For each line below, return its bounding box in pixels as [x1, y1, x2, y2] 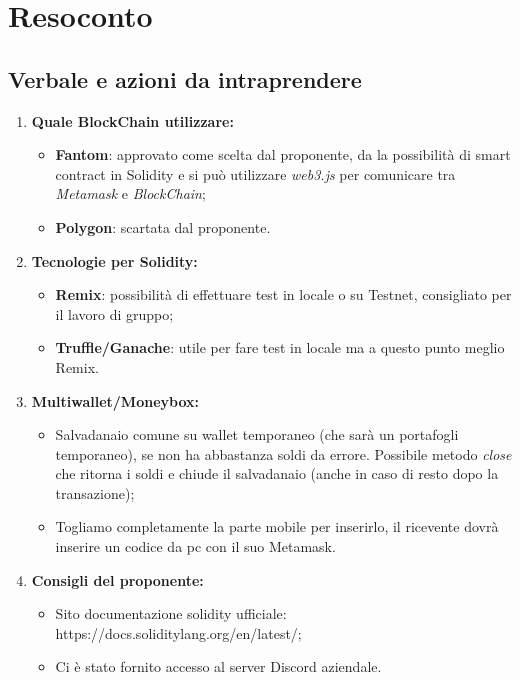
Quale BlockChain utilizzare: [31, 110, 234, 131]
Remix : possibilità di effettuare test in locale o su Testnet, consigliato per [55, 284, 512, 305]
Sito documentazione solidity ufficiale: [55, 603, 287, 624]
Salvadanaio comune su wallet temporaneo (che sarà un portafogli [55, 424, 459, 445]
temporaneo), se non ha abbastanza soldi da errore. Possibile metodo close [55, 443, 512, 464]
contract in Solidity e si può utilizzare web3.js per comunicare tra [55, 163, 456, 184]
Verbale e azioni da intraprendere [8, 63, 362, 94]
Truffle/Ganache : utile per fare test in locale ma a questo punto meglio [55, 337, 505, 358]
